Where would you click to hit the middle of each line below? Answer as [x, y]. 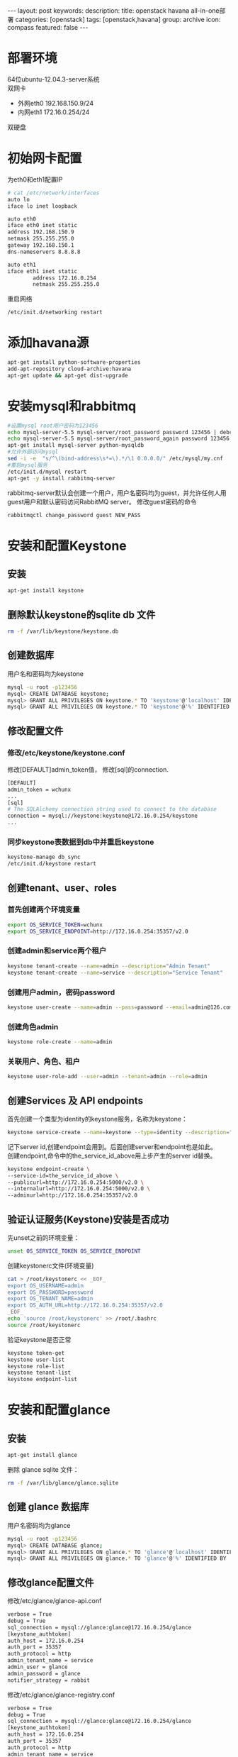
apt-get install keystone [45, 591]
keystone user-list [36, 1360]
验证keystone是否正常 [39, 1339]
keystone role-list [36, 1366]
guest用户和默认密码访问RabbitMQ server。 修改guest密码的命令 [102, 501]
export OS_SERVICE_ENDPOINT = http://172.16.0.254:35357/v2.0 [98, 931]
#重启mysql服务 [28, 465]
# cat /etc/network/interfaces [53, 193]
